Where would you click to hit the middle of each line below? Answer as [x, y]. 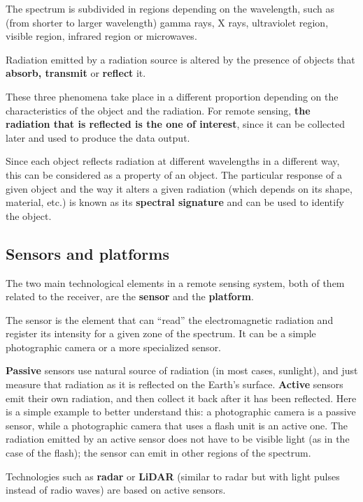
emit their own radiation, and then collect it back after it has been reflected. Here [181, 398]
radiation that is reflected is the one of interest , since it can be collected [175, 124]
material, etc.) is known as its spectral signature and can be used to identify [175, 202]
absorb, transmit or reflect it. [76, 73]
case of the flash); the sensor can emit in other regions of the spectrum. [158, 453]
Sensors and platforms [87, 253]
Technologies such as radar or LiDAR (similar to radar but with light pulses [173, 476]
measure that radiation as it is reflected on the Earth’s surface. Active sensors [175, 384]
